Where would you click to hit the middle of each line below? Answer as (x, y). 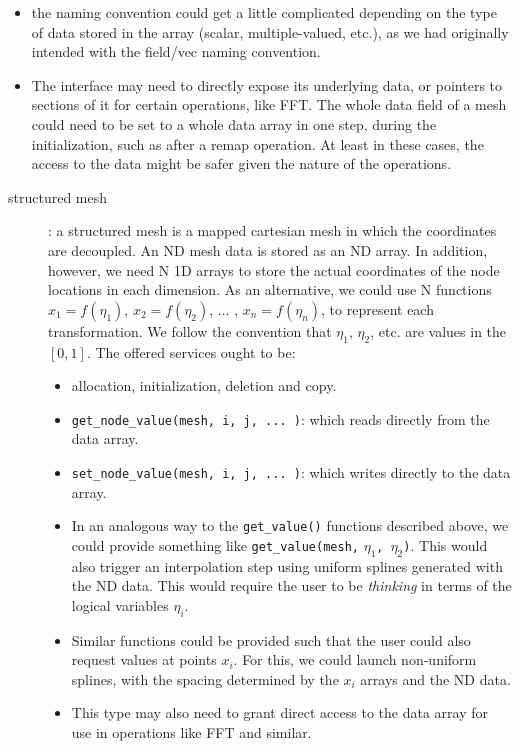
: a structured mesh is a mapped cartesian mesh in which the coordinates (272, 230)
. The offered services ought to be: (191, 351)
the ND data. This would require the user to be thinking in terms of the (291, 585)
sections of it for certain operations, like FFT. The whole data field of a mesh (269, 104)
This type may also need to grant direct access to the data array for (279, 712)
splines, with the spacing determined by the (205, 678)
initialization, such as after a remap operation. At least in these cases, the (257, 143)
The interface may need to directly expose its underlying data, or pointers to (266, 84)
